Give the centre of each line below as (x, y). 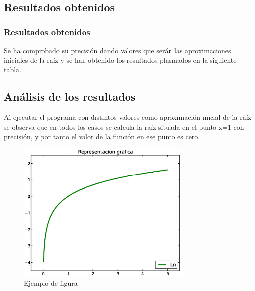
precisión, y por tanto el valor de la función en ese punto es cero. (102, 137)
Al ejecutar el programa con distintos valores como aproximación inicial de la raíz (127, 117)
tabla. (13, 70)
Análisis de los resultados (70, 96)
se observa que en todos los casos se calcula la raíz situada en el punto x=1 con (124, 127)
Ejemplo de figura (51, 283)
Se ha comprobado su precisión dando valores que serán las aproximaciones (118, 50)
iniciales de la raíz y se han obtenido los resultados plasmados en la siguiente (120, 60)
